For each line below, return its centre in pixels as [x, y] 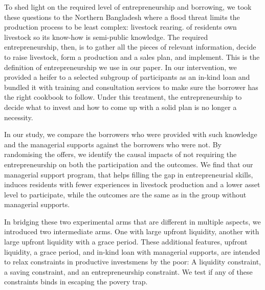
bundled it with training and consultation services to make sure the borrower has [131, 87]
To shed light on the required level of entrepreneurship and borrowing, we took [128, 7]
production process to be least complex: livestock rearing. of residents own [120, 27]
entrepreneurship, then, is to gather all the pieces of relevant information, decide [130, 47]
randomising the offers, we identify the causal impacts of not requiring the [120, 154]
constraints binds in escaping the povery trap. [76, 282]
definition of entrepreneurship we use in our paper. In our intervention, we [120, 67]
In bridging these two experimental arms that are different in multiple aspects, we [132, 221]
